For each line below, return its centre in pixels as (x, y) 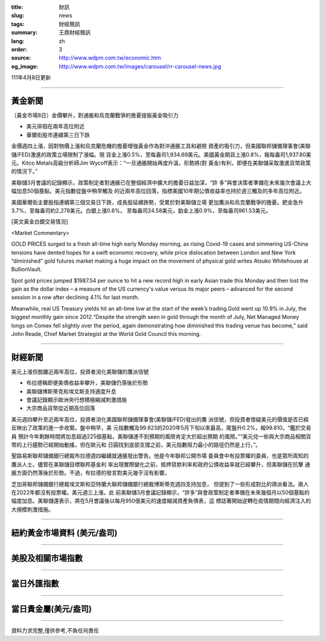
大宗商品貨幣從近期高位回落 (61, 408)
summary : (24, 33)
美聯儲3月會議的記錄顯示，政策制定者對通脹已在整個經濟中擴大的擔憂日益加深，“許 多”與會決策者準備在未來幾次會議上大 (161, 182)
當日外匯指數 (35, 583)
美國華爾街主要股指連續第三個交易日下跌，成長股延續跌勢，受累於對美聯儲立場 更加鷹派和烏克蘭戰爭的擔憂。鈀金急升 (157, 202)
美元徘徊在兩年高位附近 (55, 127)
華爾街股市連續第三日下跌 (58, 135)
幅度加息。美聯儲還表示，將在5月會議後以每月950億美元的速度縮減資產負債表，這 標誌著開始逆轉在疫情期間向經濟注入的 (161, 501)
